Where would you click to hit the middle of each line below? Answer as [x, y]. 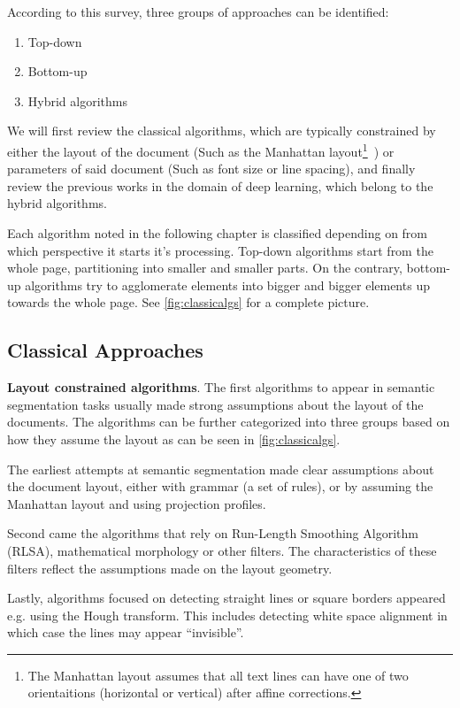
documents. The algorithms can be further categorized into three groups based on [229, 422]
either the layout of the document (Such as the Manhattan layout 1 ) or [201, 150]
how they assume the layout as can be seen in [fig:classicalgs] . [174, 439]
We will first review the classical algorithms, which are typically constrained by [222, 131]
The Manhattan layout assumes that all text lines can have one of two [218, 675]
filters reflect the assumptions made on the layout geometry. [170, 568]
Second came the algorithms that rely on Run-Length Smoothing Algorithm [213, 533]
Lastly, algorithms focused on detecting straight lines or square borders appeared [226, 598]
